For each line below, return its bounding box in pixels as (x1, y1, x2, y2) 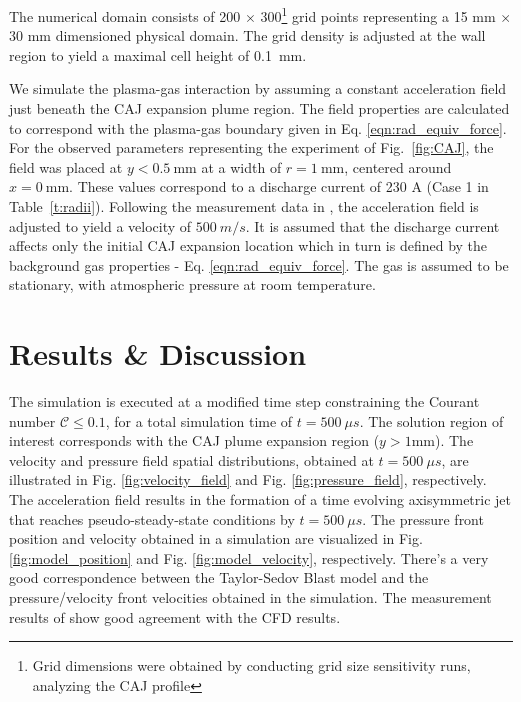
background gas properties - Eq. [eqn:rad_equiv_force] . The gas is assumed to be (9, 254, 509, 275)
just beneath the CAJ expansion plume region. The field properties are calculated (9, 98, 510, 119)
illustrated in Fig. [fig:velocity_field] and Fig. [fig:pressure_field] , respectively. (9, 469, 487, 490)
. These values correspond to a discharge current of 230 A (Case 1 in (69, 176, 489, 197)
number (9, 410, 56, 431)
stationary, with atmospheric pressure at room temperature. (9, 274, 376, 295)
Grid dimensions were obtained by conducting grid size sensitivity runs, (32, 655, 471, 676)
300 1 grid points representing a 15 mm (260, 3, 496, 26)
